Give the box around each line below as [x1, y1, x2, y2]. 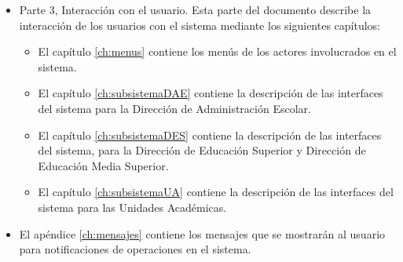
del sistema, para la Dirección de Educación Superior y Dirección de [38, 142, 366, 158]
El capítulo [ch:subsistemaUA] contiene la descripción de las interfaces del [38, 184, 394, 200]
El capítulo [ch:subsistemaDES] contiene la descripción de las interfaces [38, 126, 382, 143]
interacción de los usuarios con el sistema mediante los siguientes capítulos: [19, 16, 381, 33]
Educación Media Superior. [38, 157, 169, 173]
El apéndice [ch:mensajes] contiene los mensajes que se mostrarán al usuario [19, 225, 386, 242]
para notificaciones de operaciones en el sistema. [19, 241, 251, 257]
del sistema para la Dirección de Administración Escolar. [38, 100, 311, 116]
